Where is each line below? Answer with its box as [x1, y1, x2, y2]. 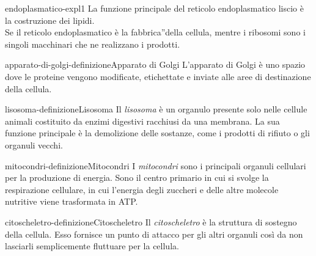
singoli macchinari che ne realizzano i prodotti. [5, 37, 180, 50]
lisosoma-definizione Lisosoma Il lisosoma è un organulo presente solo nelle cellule [5, 103, 307, 115]
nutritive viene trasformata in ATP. [5, 195, 138, 208]
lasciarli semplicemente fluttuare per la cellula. [5, 240, 179, 252]
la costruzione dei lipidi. [5, 13, 95, 26]
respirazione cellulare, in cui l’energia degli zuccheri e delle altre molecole [5, 183, 279, 196]
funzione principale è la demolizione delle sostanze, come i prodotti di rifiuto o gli [5, 126, 310, 139]
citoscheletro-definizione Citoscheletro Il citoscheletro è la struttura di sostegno [5, 215, 297, 228]
